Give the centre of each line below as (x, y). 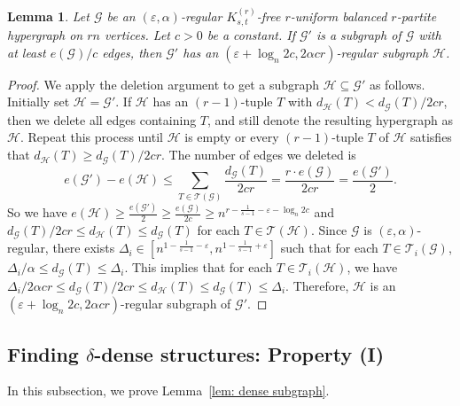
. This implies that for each (199, 267)
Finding (43, 353)
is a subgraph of (359, 35)
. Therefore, (317, 285)
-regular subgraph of (176, 304)
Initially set (39, 101)
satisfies (431, 137)
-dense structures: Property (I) (239, 353)
